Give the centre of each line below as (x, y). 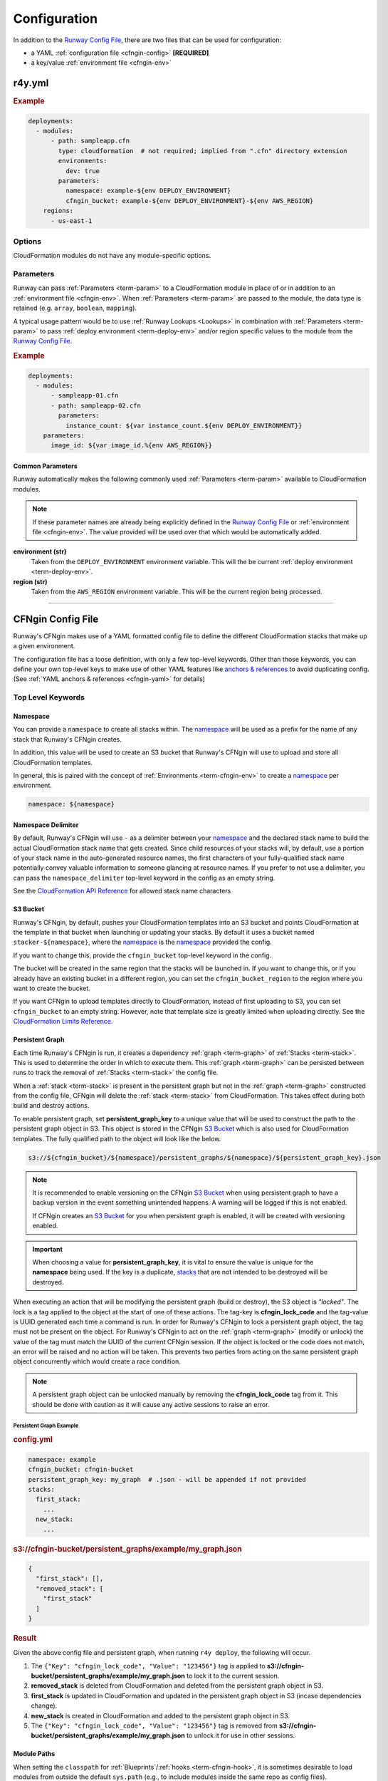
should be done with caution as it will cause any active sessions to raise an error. (151, 1404)
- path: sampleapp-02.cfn (96, 405)
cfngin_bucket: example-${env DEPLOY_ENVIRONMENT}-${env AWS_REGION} (189, 201)
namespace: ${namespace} (72, 804)
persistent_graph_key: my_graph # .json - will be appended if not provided (167, 1479)
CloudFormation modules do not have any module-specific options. (112, 256)
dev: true (82, 171)
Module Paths (34, 1754)
